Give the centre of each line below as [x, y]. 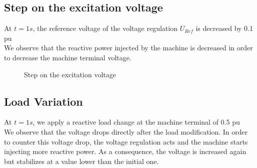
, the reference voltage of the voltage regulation [105, 28]
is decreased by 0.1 [224, 28]
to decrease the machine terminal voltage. [68, 57]
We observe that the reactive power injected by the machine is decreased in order [128, 48]
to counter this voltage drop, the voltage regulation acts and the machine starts [126, 141]
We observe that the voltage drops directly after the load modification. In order [126, 131]
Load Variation [43, 101]
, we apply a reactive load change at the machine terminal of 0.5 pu [136, 122]
